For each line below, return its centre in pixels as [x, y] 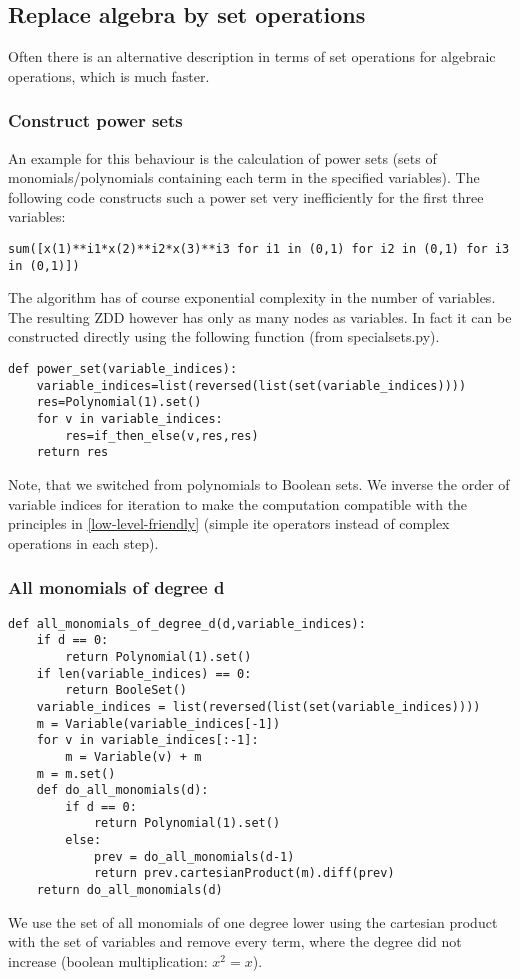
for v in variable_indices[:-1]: [147, 740]
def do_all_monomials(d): [122, 790]
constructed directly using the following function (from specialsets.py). [224, 336]
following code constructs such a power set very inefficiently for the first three [246, 196]
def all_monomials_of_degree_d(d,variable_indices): [187, 623]
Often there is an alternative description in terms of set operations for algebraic [252, 56]
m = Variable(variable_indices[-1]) [158, 723]
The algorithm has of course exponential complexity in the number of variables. [252, 297]
